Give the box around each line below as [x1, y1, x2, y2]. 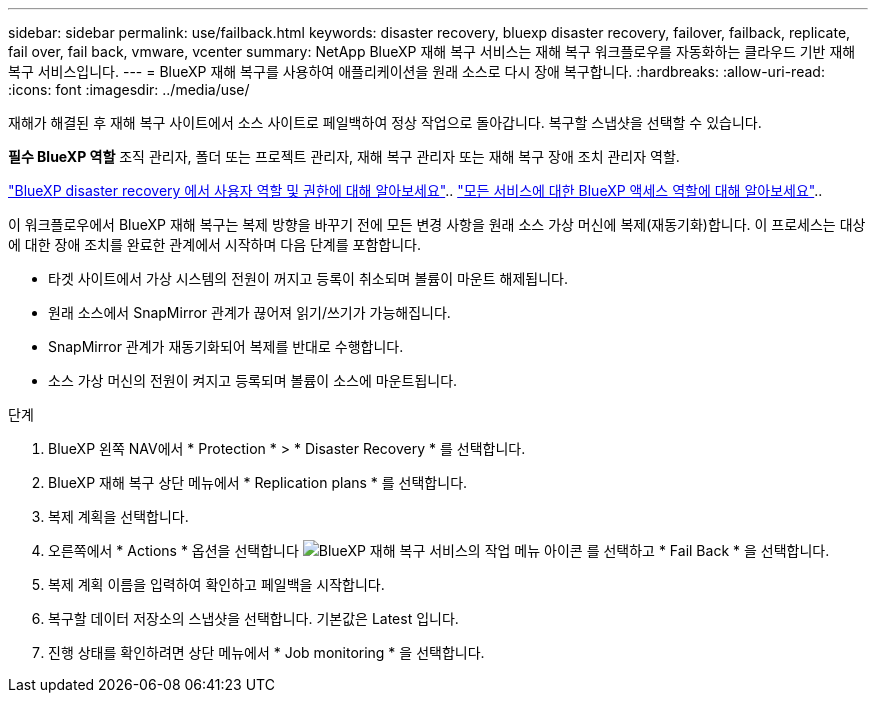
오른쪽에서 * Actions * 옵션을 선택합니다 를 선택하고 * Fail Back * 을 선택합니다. [48, 542, 830, 559]
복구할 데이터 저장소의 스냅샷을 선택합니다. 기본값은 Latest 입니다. [48, 610, 459, 627]
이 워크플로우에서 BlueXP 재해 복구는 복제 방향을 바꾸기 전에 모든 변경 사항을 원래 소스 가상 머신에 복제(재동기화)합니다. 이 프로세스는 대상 [8, 216, 866, 233]
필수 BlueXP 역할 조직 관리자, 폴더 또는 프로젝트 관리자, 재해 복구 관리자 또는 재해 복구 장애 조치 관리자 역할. [8, 148, 680, 165]
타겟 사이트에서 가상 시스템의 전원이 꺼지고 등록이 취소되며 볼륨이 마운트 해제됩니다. [48, 270, 568, 287]
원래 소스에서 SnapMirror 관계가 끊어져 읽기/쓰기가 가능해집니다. [48, 304, 451, 321]
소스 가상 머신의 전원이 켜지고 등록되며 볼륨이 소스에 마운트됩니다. [48, 372, 458, 389]
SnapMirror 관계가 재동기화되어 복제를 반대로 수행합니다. [48, 338, 404, 355]
